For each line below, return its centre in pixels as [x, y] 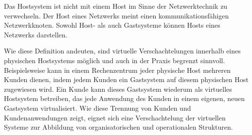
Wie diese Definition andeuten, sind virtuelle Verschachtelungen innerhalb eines [122, 51]
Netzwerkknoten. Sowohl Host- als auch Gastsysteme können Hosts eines [112, 25]
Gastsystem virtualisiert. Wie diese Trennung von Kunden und [98, 108]
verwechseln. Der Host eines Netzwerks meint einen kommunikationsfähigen [117, 15]
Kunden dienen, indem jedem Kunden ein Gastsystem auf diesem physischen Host [126, 79]
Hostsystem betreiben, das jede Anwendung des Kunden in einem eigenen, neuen [125, 98]
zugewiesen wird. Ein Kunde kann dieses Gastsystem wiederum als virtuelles [118, 89]
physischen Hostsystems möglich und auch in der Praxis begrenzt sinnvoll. [115, 60]
